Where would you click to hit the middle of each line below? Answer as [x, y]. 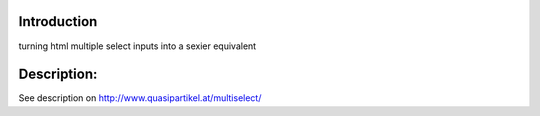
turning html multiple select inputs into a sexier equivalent [137, 46]
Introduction [58, 21]
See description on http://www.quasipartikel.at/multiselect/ [140, 98]
